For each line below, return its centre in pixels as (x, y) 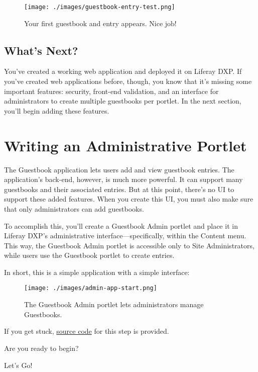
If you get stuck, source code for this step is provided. (87, 331)
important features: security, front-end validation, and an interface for (111, 91)
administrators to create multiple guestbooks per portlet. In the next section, (123, 101)
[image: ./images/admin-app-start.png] (91, 288)
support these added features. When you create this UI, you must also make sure (129, 199)
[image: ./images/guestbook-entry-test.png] (100, 7)
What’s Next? (41, 50)
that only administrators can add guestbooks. (74, 208)
